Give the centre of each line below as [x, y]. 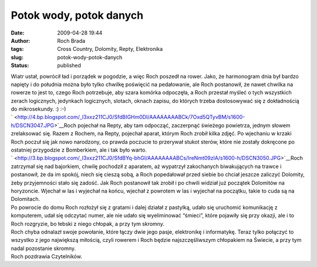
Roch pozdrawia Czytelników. [46, 256]
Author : [21, 40]
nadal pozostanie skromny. [43, 248]
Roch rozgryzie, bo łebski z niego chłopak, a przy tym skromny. [87, 224]
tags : [17, 49]
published [69, 66]
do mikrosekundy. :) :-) [38, 109]
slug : [17, 57]
